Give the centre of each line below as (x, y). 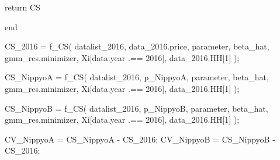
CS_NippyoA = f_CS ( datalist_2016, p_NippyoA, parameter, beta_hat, (137, 77)
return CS (23, 7)
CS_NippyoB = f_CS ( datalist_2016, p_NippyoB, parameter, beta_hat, (136, 108)
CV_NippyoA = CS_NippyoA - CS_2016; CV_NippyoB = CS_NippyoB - (140, 139)
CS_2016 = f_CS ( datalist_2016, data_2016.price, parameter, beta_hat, (137, 46)
